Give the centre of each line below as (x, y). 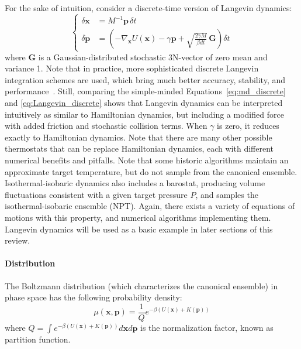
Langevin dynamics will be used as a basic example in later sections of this (139, 229)
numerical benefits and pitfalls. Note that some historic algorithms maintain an (147, 160)
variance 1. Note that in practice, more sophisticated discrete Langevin (132, 68)
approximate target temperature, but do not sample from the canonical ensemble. (151, 171)
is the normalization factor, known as (207, 327)
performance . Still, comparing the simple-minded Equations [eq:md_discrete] (145, 91)
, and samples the (227, 194)
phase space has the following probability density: (94, 297)
